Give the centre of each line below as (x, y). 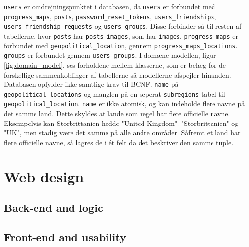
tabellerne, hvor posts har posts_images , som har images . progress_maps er (121, 35)
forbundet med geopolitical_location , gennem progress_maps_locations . (121, 45)
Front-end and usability (65, 237)
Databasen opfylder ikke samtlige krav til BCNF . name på (91, 84)
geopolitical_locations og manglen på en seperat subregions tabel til (115, 94)
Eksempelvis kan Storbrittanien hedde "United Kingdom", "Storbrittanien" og (121, 123)
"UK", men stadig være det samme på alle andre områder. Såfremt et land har (122, 133)
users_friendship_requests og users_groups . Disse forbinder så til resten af (123, 26)
